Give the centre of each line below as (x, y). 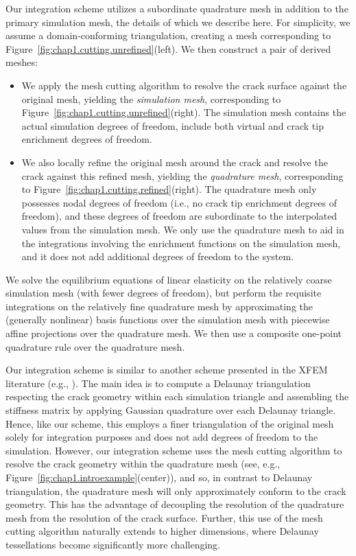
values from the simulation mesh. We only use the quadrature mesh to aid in (183, 229)
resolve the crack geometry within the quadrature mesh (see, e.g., (143, 464)
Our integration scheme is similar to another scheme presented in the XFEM (167, 370)
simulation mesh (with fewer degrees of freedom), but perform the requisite (164, 293)
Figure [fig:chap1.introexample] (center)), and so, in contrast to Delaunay (159, 477)
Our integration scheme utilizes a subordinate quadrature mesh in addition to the (177, 8)
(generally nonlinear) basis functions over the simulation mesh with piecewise (168, 320)
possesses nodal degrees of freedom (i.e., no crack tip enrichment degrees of (179, 202)
